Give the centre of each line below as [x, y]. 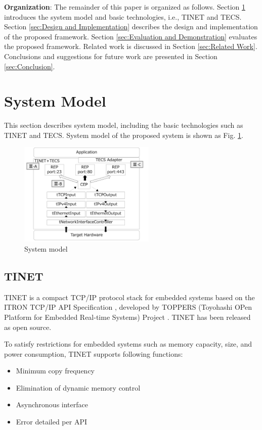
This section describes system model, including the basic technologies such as [124, 125]
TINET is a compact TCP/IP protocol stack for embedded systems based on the [129, 297]
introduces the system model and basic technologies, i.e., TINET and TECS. [123, 16]
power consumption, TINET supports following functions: [94, 353]
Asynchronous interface [52, 404]
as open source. [28, 327]
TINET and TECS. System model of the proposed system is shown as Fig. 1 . [124, 135]
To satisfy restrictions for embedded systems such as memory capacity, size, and [128, 344]
